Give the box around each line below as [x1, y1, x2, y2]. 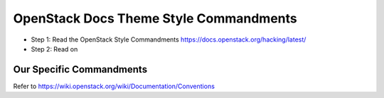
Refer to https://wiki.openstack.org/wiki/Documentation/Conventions [13, 82, 215, 90]
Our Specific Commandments [13, 63, 148, 75]
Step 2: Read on [31, 44, 78, 53]
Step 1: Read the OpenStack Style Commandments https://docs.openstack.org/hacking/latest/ [31, 35, 306, 44]
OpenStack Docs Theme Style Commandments [13, 11, 298, 26]
